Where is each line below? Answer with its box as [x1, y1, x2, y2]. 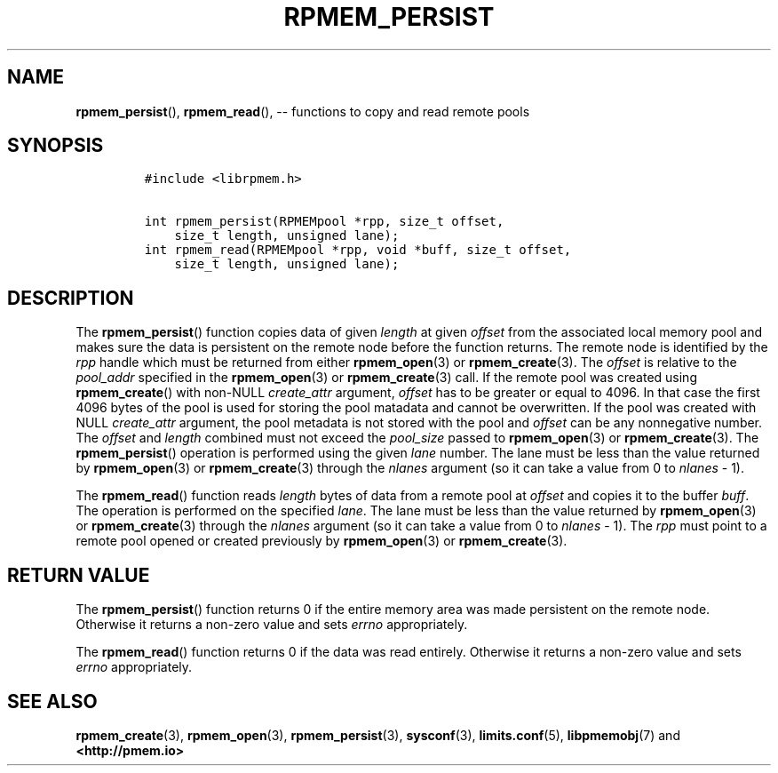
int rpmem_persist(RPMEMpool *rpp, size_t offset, [144, 214, 504, 229]
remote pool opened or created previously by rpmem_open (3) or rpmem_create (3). [75, 533, 568, 549]
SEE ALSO [7, 689, 98, 713]
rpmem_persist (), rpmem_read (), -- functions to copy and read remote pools [75, 103, 530, 119]
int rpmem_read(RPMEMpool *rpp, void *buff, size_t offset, [144, 243, 572, 258]
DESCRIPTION [7, 286, 134, 309]
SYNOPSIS [7, 134, 104, 157]
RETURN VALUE [7, 563, 150, 586]
